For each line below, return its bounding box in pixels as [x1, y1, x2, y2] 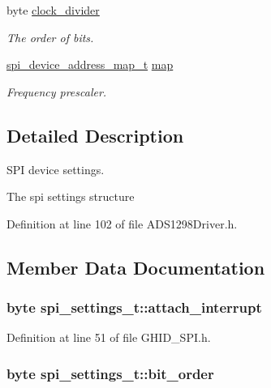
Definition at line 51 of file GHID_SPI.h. [6, 329, 211, 346]
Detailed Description [6, 122, 184, 147]
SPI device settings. [6, 160, 105, 177]
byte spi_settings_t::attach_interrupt [6, 297, 262, 318]
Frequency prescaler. [6, 83, 107, 100]
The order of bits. [6, 28, 94, 45]
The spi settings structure [6, 188, 135, 205]
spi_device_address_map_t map [6, 56, 174, 73]
